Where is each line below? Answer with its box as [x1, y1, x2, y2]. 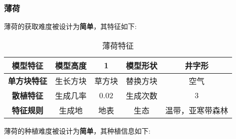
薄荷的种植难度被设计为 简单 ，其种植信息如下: [4, 125, 150, 136]
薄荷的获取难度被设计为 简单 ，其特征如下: [4, 21, 137, 31]
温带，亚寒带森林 [165, 104, 229, 116]
